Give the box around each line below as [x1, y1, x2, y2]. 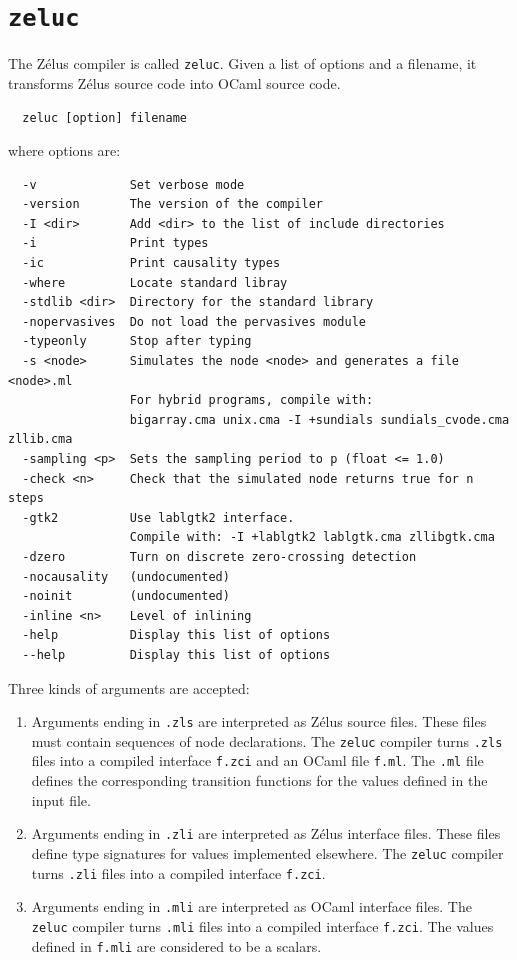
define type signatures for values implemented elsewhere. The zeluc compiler [31, 842, 504, 863]
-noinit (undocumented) [22, 589, 230, 604]
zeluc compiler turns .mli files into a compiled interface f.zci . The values [31, 915, 494, 936]
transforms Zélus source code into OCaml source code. [8, 72, 341, 93]
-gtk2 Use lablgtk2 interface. [22, 510, 295, 525]
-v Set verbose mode [22, 177, 245, 192]
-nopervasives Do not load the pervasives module [22, 314, 366, 329]
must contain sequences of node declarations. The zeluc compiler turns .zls [31, 730, 503, 751]
